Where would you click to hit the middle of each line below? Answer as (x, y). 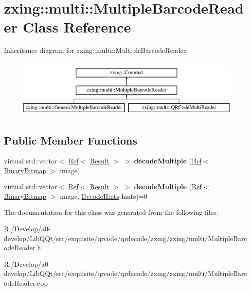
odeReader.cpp (26, 283)
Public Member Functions (71, 140)
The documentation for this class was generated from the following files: (111, 212)
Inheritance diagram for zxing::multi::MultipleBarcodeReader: (96, 50)
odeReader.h (23, 248)
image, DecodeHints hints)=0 (104, 196)
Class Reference (77, 27)
